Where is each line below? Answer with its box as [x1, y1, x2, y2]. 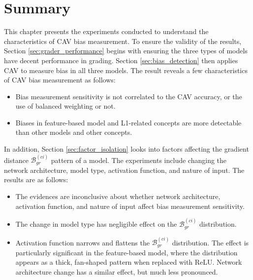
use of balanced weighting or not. [15, 101, 116, 111]
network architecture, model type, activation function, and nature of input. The [4, 164, 245, 175]
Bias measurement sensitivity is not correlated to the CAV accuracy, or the [15, 91, 242, 101]
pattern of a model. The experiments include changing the [51, 155, 227, 165]
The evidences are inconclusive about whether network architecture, [15, 191, 221, 201]
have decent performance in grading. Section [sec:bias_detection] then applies [4, 55, 238, 65]
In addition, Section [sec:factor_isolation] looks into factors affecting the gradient [4, 144, 249, 154]
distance [4, 155, 29, 165]
